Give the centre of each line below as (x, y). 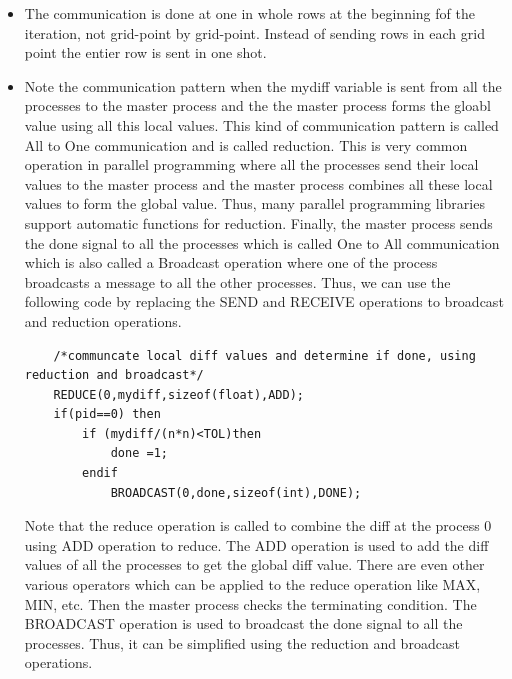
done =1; (139, 453)
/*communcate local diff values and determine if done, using (264, 355)
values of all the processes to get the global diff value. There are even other (254, 564)
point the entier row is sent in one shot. (145, 52)
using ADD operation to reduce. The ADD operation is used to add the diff (256, 544)
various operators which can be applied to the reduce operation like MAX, (252, 584)
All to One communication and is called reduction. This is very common (246, 144)
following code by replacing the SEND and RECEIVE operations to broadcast (264, 301)
